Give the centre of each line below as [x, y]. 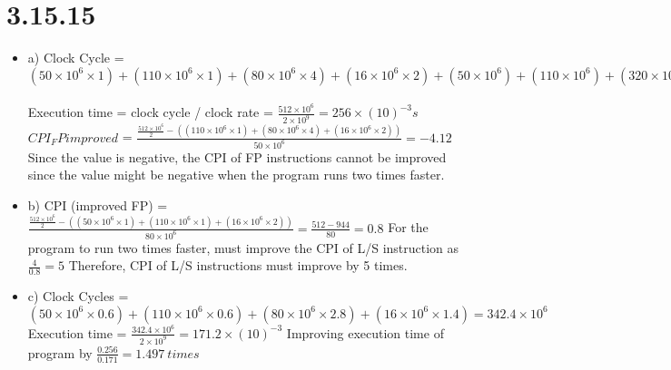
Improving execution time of [365, 332]
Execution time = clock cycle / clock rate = [150, 112]
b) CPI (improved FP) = [98, 204]
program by [60, 352]
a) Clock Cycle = [76, 58]
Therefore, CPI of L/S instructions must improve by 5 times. [238, 265]
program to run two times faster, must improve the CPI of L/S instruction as [243, 247]
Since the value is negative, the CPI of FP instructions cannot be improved [237, 156]
